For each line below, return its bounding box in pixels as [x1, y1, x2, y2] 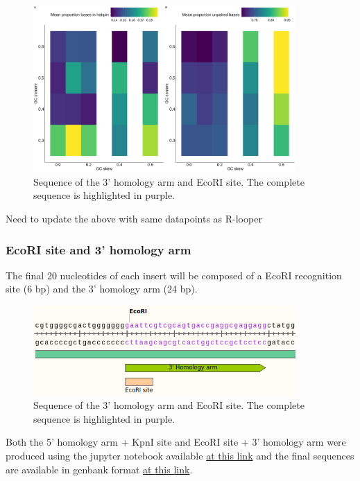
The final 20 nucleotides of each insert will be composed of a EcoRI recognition [6, 268, 342, 282]
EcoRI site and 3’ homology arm [6, 240, 191, 258]
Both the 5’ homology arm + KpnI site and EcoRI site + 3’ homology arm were [6, 435, 346, 449]
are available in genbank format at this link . [6, 462, 193, 476]
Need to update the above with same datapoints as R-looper [6, 211, 262, 226]
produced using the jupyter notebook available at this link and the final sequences [6, 448, 354, 463]
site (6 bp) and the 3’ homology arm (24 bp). [6, 281, 198, 296]
